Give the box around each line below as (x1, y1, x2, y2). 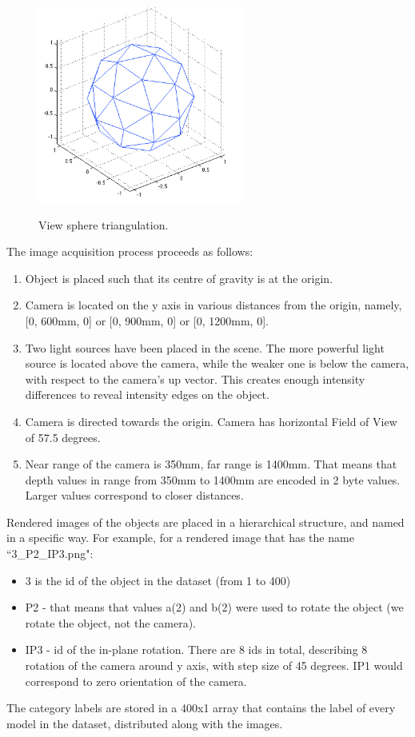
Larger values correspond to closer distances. (25, 487, 244, 504)
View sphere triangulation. (38, 216, 169, 233)
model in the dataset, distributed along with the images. (6, 715, 283, 731)
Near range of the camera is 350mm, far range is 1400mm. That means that (25, 456, 397, 472)
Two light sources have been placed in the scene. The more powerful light (25, 339, 385, 356)
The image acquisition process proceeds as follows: (6, 243, 253, 260)
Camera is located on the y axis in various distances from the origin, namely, (25, 297, 402, 313)
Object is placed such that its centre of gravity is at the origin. (25, 269, 333, 286)
